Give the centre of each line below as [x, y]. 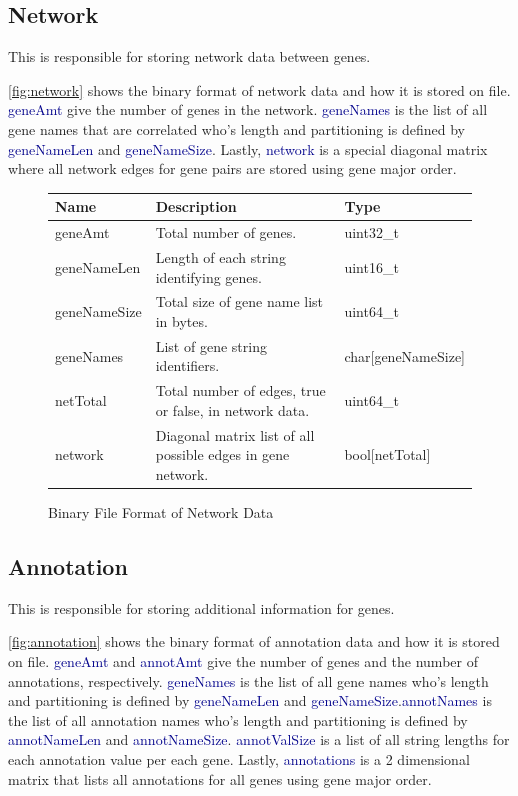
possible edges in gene [222, 454]
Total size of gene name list [239, 301]
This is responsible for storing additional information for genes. [201, 607]
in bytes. [181, 320]
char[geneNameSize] [404, 355]
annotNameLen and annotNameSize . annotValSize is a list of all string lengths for [259, 739]
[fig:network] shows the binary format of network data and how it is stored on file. [259, 89]
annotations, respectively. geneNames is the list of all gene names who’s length [248, 680]
